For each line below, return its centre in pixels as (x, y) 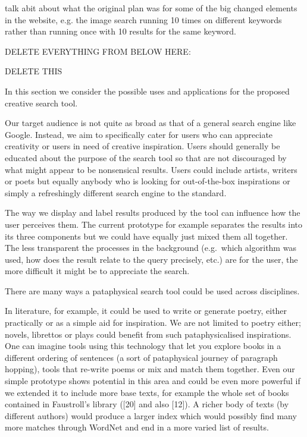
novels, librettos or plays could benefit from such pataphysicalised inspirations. (148, 334)
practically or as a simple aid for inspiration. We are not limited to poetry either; (153, 323)
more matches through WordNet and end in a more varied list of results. (137, 427)
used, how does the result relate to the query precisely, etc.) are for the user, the (151, 259)
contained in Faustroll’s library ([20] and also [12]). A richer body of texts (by (147, 404)
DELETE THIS (34, 71)
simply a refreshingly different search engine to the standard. (116, 192)
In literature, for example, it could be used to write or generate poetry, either (146, 311)
